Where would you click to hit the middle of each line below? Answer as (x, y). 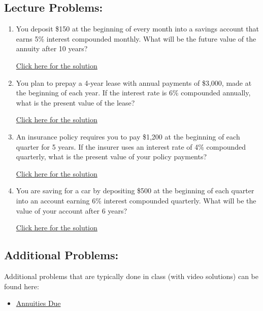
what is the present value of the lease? (75, 102)
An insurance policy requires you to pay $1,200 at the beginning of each (128, 136)
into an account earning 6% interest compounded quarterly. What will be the (136, 200)
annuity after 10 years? (52, 48)
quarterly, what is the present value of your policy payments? (111, 157)
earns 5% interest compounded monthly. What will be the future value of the (136, 38)
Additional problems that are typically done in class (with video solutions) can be (131, 276)
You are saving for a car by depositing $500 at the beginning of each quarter (135, 191)
